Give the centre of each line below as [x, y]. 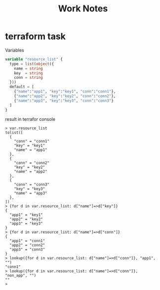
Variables [15, 50]
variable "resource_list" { [34, 59]
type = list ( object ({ [32, 64]
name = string [28, 68]
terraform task [35, 36]
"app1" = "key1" [26, 215]
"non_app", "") [21, 276]
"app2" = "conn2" [27, 245]
